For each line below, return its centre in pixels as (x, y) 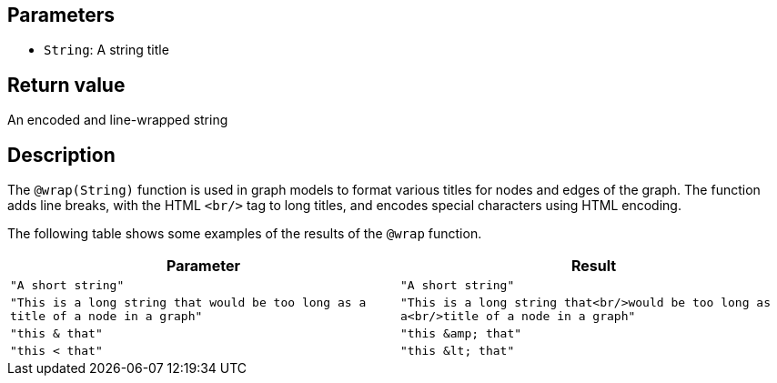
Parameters (61, 15)
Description (61, 155)
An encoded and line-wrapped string (118, 120)
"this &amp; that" (461, 334)
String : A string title (106, 50)
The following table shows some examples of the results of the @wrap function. (245, 234)
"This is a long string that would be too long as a (188, 303)
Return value (66, 85)
